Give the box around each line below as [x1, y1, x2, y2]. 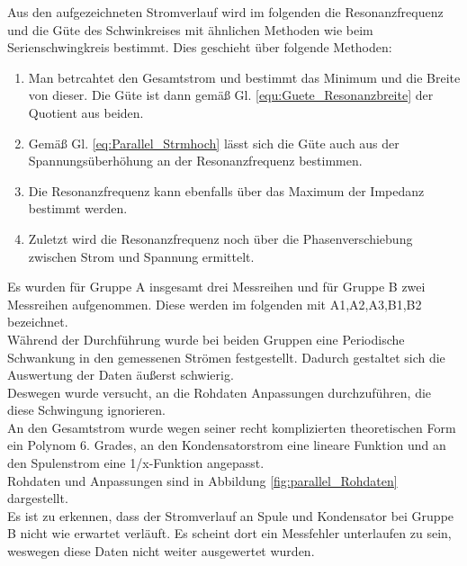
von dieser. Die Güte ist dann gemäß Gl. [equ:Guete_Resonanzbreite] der [28, 85, 434, 104]
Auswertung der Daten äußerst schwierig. [7, 365, 234, 384]
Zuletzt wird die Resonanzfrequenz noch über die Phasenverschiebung [28, 229, 413, 247]
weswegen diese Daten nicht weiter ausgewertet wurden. [7, 542, 315, 561]
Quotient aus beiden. [28, 103, 144, 121]
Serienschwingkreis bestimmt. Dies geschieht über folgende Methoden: [7, 38, 392, 57]
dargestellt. [7, 489, 68, 508]
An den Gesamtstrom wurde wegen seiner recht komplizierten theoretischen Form [7, 418, 456, 436]
